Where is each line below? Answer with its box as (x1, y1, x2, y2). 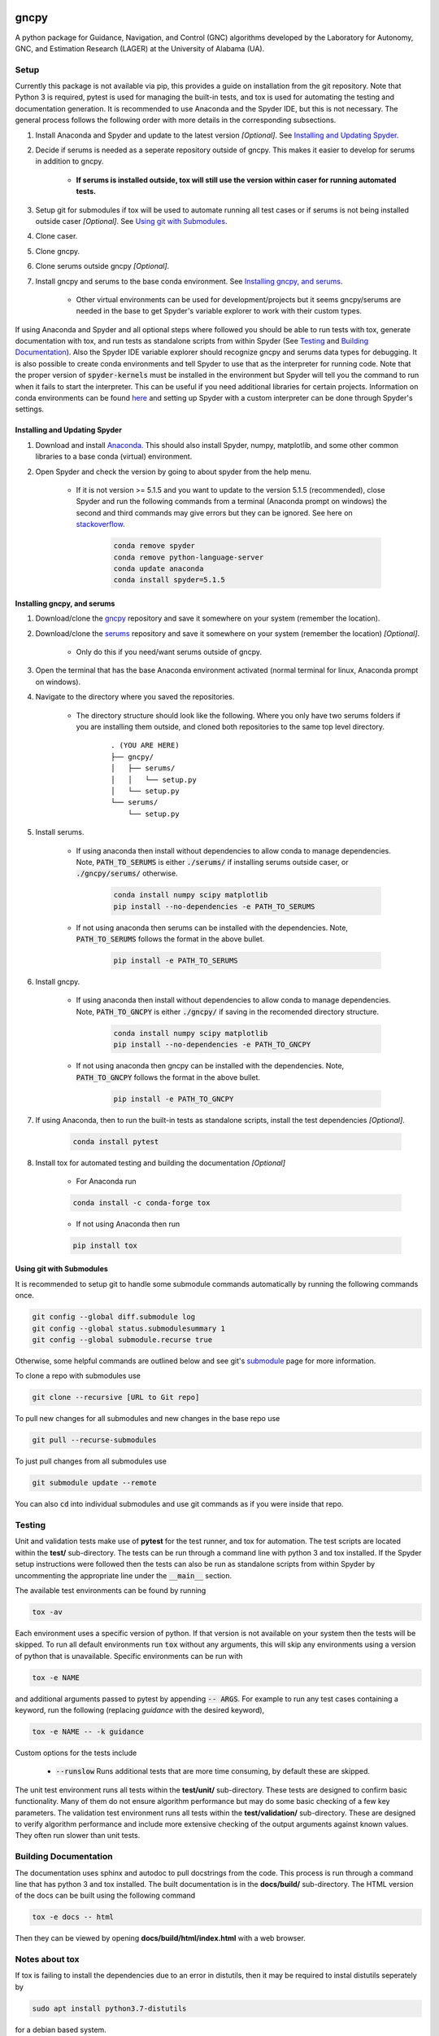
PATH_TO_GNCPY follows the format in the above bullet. (76, 1072, 260, 1082)
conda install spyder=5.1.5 (113, 575, 225, 585)
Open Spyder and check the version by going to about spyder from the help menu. (35, 467, 312, 476)
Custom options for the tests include (15, 1748, 137, 1758)
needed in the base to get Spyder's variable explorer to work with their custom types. (76, 306, 362, 316)
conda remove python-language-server (113, 552, 264, 562)
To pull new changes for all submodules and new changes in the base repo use (15, 1414, 280, 1424)
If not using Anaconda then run (76, 1218, 180, 1229)
